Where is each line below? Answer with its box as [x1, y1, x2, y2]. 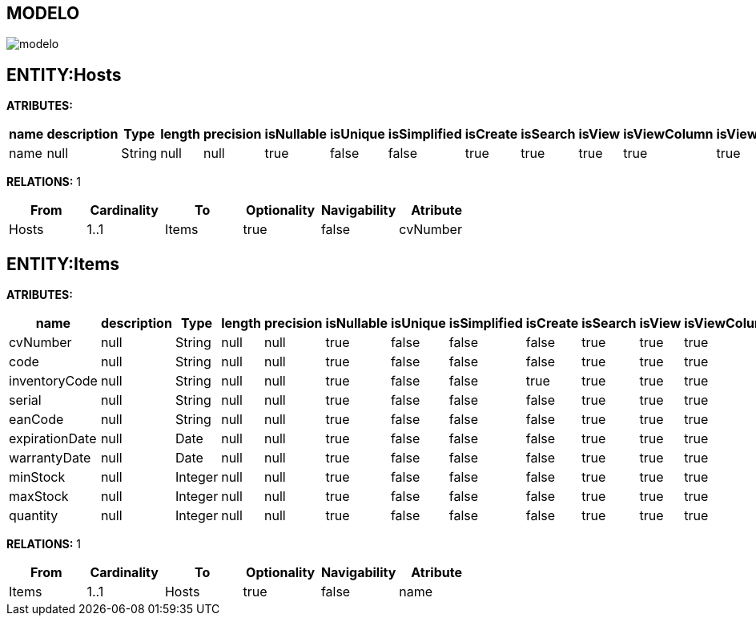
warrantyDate [9, 450, 91, 466]
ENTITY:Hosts [6, 64, 122, 85]
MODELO [6, 3, 80, 23]
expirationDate [9, 430, 97, 447]
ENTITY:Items [6, 253, 120, 274]
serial [9, 392, 42, 409]
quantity [9, 507, 58, 524]
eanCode [9, 411, 64, 428]
